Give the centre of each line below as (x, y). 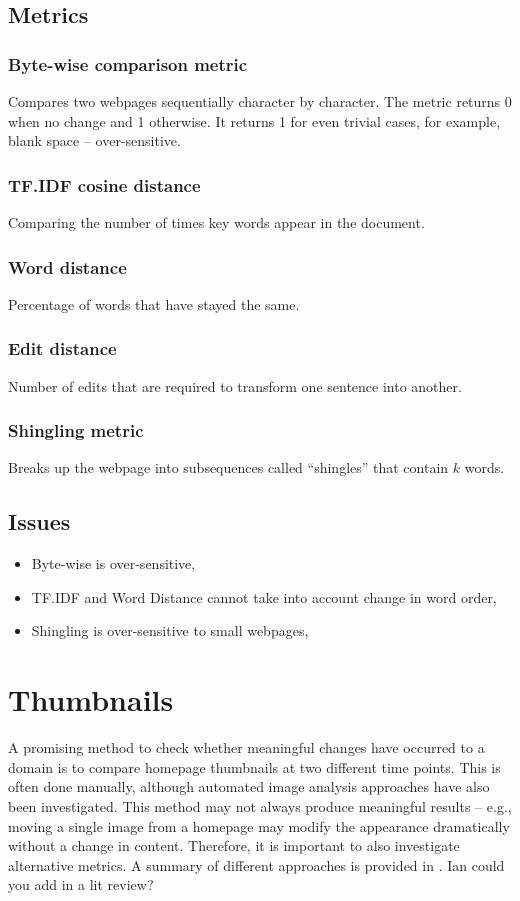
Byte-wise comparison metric (128, 63)
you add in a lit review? (81, 884)
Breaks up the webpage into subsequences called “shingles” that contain (228, 467)
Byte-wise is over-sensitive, (113, 563)
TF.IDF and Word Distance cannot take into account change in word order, (264, 596)
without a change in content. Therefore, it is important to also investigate (234, 845)
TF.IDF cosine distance (104, 184)
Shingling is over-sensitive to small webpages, (170, 630)
